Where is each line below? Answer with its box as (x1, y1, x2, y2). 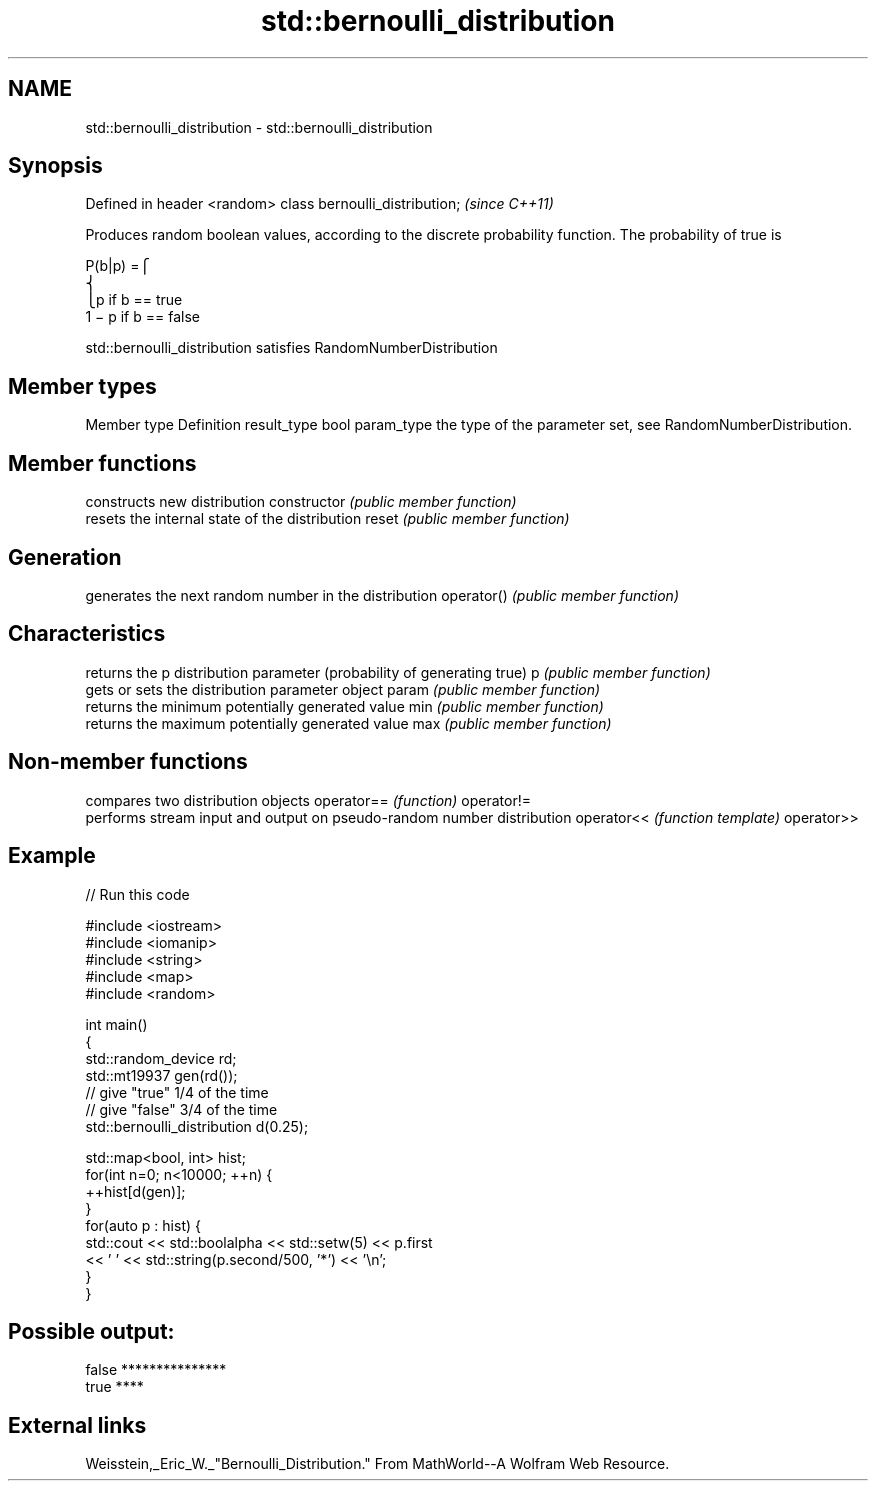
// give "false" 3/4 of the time (85, 1100, 278, 1118)
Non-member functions (8, 749, 248, 775)
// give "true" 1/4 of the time (85, 1083, 269, 1101)
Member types (8, 373, 157, 399)
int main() (85, 1015, 148, 1033)
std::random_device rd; (85, 1049, 237, 1067)
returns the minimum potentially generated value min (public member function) (85, 697, 604, 715)
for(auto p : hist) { (85, 1216, 201, 1234)
